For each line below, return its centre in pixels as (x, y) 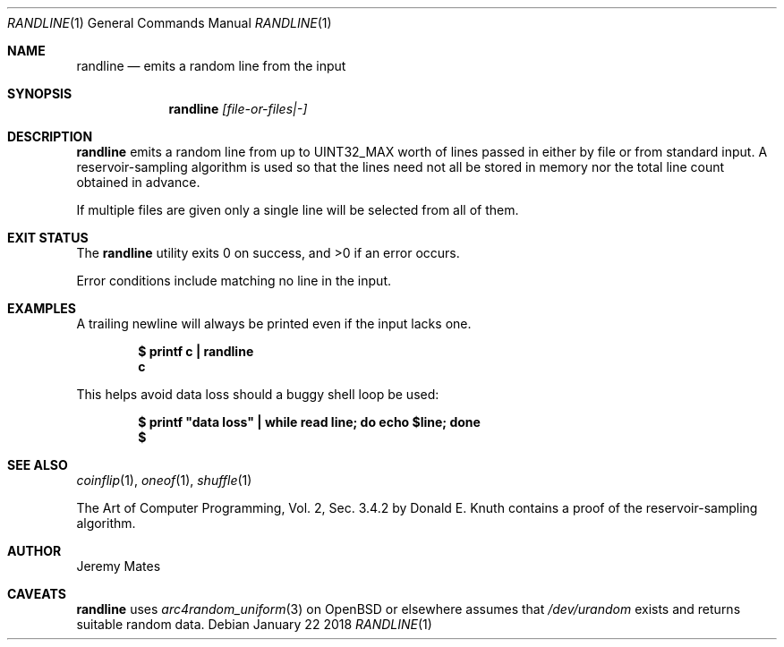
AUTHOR (34, 551)
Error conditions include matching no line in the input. (234, 281)
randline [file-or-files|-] (238, 109)
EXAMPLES (42, 308)
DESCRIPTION (50, 136)
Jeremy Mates (119, 566)
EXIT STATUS (48, 238)
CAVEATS (37, 594)
